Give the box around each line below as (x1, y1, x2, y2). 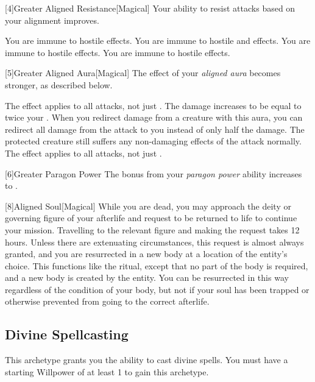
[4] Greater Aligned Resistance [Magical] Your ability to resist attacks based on (5, 2, 296, 14)
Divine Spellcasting (5, 325, 129, 344)
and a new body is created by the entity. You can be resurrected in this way (5, 271, 289, 284)
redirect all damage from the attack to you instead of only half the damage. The (5, 122, 305, 135)
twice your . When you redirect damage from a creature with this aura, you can (5, 111, 303, 124)
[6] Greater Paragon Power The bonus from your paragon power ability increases (5, 167, 302, 180)
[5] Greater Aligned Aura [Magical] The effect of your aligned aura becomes (5, 66, 281, 79)
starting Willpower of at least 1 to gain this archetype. (5, 365, 209, 378)
